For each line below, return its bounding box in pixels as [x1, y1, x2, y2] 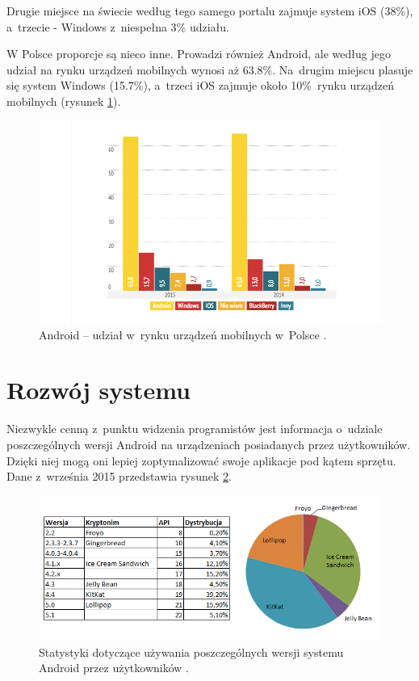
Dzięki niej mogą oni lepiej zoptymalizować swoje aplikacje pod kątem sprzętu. [6, 452, 396, 469]
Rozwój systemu [6, 373, 191, 406]
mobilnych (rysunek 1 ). [6, 92, 121, 109]
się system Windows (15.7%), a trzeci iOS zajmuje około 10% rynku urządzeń [6, 77, 394, 94]
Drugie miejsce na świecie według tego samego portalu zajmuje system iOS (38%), [6, 2, 413, 19]
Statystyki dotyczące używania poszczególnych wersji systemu [39, 643, 344, 660]
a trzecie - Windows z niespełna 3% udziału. [6, 18, 229, 35]
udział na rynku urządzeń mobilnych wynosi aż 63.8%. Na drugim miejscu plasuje [6, 61, 413, 78]
